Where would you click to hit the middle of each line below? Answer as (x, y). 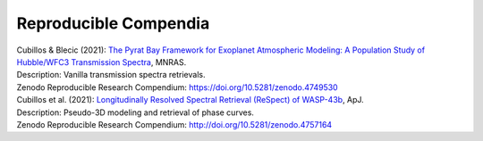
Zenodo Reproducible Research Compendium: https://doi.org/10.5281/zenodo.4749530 (178, 87)
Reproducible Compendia (113, 23)
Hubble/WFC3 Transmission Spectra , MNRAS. (102, 62)
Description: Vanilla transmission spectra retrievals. (111, 75)
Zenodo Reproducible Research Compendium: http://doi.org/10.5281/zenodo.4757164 (174, 124)
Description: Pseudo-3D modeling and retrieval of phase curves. (136, 112)
